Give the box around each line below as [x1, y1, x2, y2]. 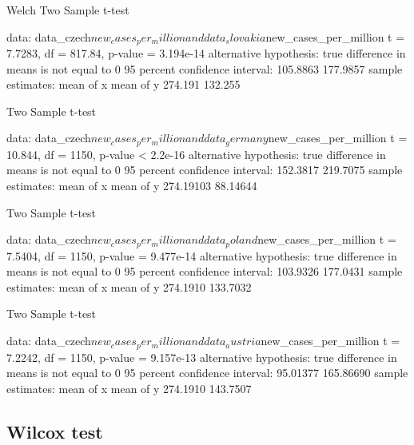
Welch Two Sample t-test [6, 2, 129, 18]
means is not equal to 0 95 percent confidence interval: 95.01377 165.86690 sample [6, 364, 408, 381]
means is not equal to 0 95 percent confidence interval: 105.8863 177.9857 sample [6, 60, 403, 77]
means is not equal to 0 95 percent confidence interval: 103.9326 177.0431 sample [6, 263, 403, 280]
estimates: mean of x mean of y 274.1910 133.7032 [6, 278, 252, 295]
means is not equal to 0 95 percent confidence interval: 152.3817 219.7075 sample [6, 161, 403, 178]
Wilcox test [6, 419, 103, 443]
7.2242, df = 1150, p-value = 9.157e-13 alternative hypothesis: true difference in [6, 348, 397, 365]
